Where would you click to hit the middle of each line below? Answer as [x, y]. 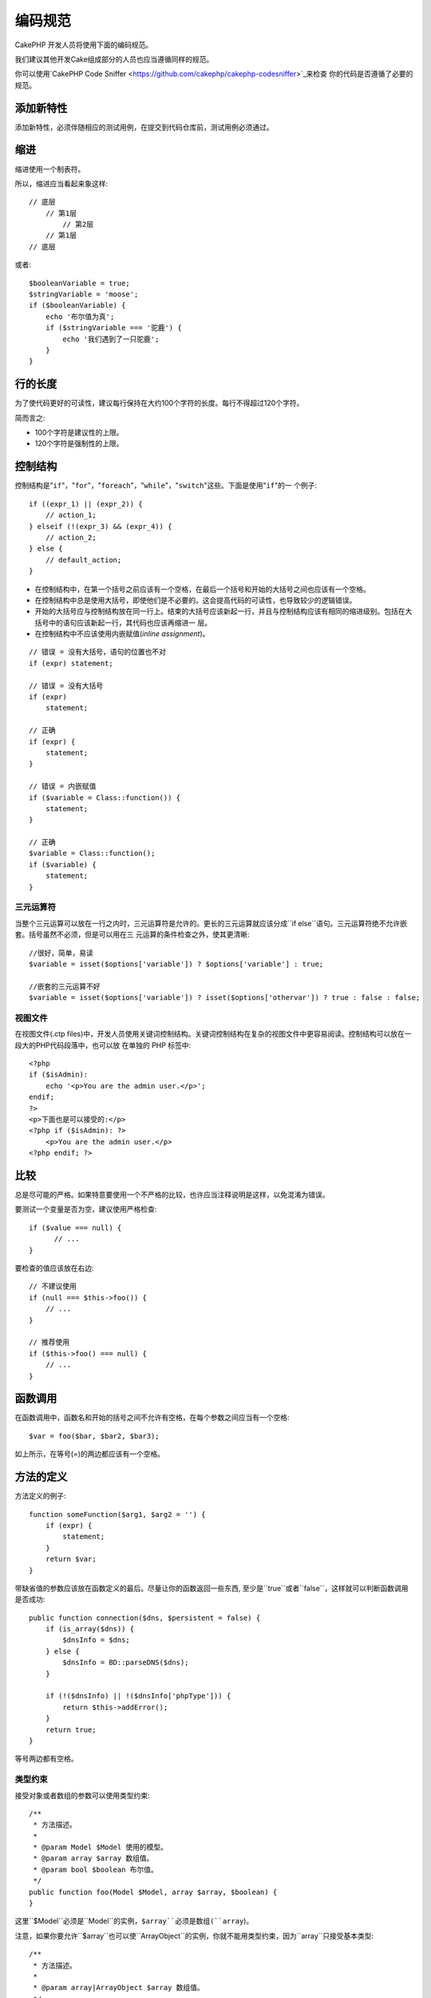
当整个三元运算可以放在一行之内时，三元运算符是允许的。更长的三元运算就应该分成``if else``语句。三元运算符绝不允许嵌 [211, 923]
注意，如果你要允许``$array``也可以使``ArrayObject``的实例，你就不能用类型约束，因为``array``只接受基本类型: [194, 1936]
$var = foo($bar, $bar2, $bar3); [94, 1436]
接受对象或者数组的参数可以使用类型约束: [83, 1795]
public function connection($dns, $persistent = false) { [145, 1618]
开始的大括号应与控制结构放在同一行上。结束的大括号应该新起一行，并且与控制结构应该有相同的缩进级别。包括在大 [223, 611]
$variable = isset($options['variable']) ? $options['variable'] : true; [176, 964]
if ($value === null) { [75, 1228]
